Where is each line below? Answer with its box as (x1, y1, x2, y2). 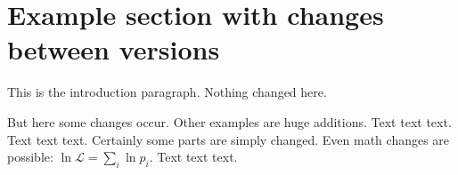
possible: (7, 147, 53, 166)
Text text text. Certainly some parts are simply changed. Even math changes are (7, 130, 450, 148)
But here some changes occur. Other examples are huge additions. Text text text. (7, 112, 452, 131)
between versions (7, 31, 220, 68)
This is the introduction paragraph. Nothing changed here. (7, 83, 327, 101)
